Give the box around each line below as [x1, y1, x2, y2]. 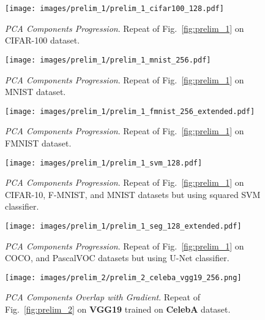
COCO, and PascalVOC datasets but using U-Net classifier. [5, 251, 230, 264]
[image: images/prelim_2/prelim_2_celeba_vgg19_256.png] [5, 273, 242, 282]
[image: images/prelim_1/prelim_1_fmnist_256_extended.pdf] [5, 107, 255, 116]
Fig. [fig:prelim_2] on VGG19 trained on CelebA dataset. [5, 303, 231, 316]
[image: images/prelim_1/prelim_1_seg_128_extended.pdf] [5, 221, 242, 230]
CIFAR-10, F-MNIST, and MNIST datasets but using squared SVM [5, 188, 261, 200]
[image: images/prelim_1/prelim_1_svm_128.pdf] [5, 158, 203, 167]
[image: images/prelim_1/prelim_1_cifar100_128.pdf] [5, 4, 224, 13]
